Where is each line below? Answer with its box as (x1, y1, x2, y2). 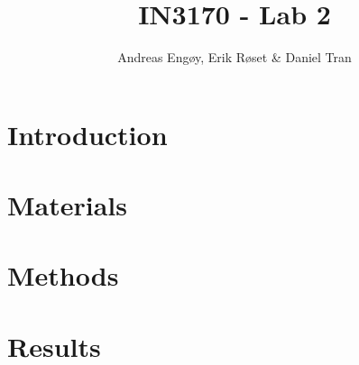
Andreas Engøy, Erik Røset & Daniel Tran (117, 48, 352, 67)
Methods (7, 257, 119, 294)
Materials (7, 187, 128, 224)
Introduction (7, 115, 168, 152)
